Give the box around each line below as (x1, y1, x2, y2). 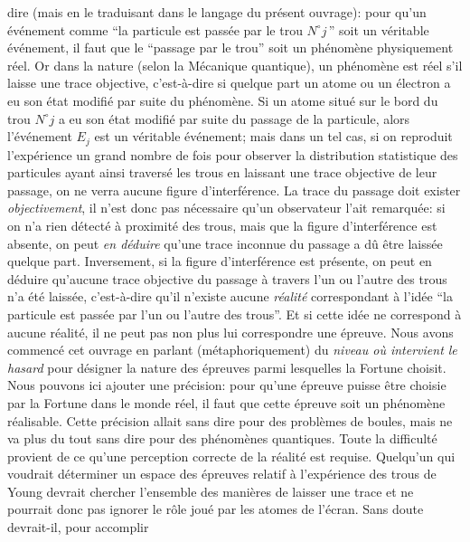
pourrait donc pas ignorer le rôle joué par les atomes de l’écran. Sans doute (7, 499, 424, 518)
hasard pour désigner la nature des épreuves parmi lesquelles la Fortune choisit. (7, 357, 446, 376)
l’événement (7, 127, 72, 146)
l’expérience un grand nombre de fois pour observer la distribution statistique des (7, 145, 458, 164)
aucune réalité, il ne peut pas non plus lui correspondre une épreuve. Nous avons (7, 322, 454, 341)
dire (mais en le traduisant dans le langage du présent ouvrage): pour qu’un (7, 3, 427, 21)
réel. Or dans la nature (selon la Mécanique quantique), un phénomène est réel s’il (7, 55, 463, 74)
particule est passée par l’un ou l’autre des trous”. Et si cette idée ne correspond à (7, 304, 462, 323)
